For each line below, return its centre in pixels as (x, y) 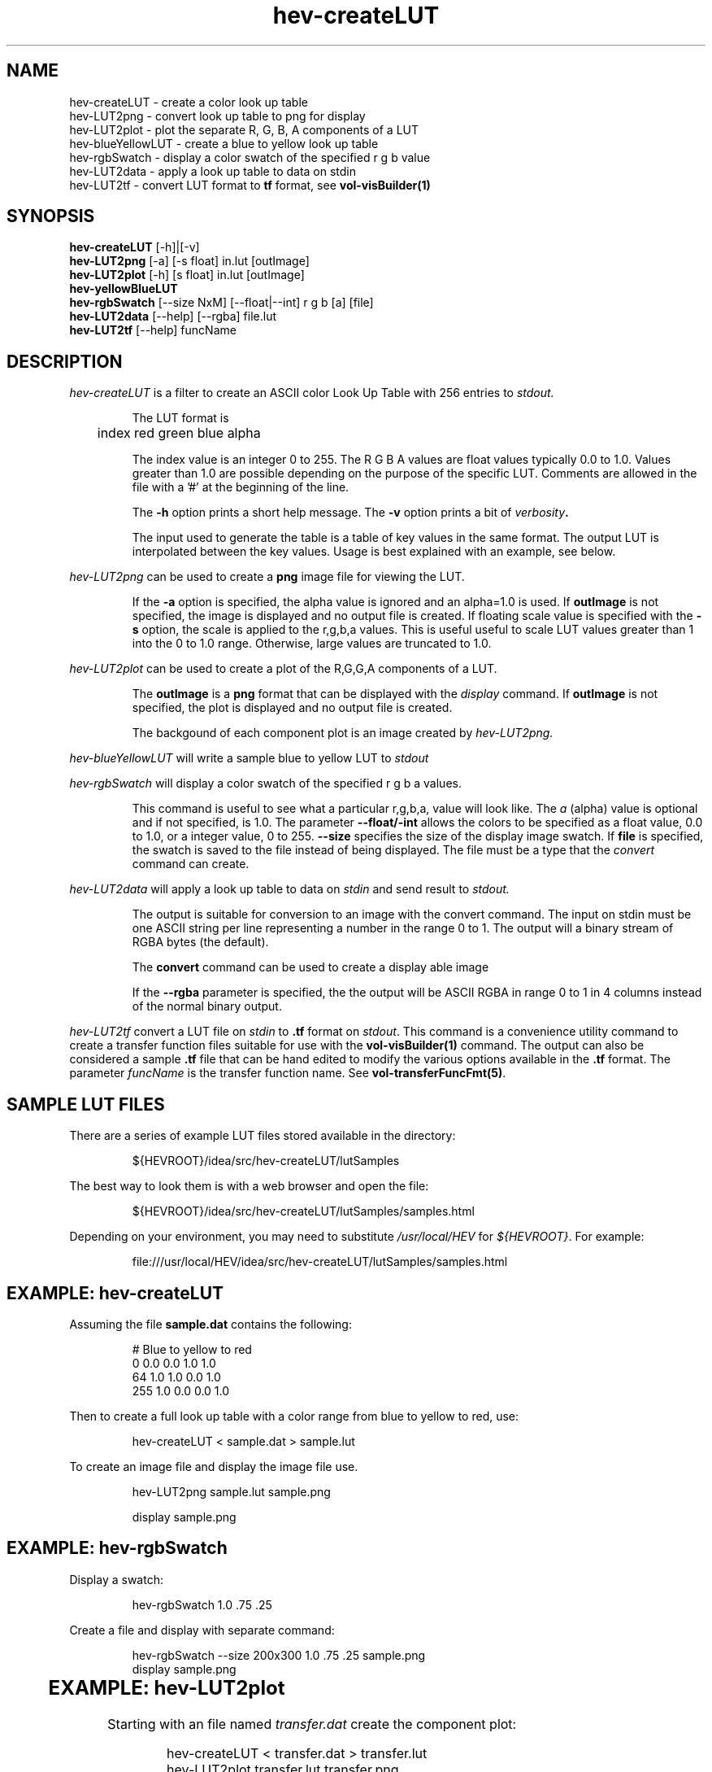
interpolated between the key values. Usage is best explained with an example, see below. (374, 552)
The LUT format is (180, 418)
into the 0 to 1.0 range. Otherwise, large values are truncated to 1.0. (312, 644)
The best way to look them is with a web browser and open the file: (249, 1186)
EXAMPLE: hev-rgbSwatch (117, 1548)
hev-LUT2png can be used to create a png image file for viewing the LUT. (267, 577)
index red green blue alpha (179, 433)
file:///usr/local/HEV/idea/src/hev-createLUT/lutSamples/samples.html (320, 1262)
